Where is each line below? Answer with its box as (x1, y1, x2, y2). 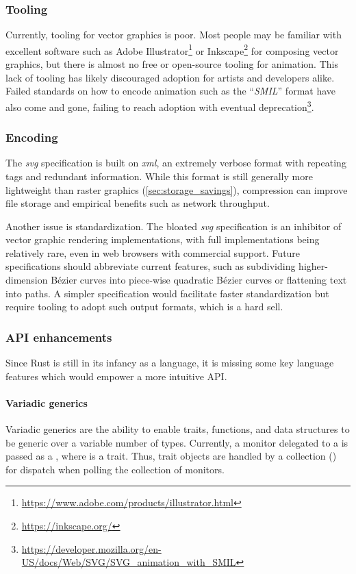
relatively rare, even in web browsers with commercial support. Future (5, 245, 301, 260)
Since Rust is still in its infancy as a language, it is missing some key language (5, 355, 334, 370)
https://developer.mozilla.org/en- (21, 541, 162, 556)
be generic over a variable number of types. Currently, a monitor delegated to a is (5, 435, 348, 449)
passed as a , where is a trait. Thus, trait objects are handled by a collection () (5, 449, 337, 463)
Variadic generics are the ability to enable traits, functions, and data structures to (5, 422, 350, 436)
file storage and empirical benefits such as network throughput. (5, 196, 270, 210)
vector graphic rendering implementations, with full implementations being (5, 232, 320, 247)
